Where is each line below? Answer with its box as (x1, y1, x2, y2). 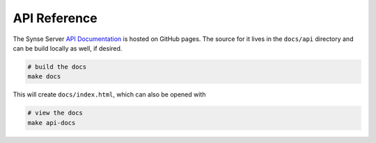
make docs (27, 73, 61, 81)
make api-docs (27, 119, 76, 126)
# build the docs (27, 62, 87, 71)
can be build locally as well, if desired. (13, 44, 123, 52)
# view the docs (27, 109, 84, 117)
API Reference (13, 10, 97, 26)
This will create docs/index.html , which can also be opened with (13, 90, 206, 99)
